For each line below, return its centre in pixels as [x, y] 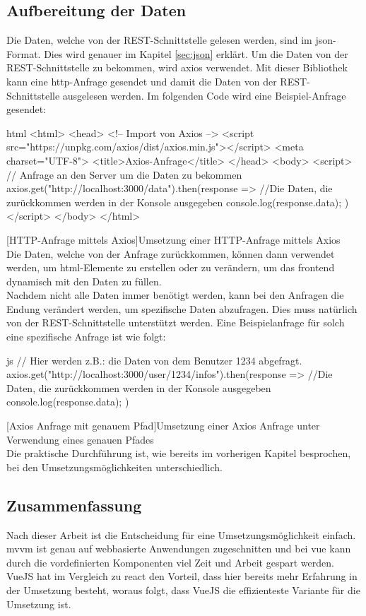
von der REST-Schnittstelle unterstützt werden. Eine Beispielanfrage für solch [176, 322]
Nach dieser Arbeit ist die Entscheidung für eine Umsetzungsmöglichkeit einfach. [181, 534]
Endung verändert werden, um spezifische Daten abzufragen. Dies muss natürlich [182, 308]
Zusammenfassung [74, 505]
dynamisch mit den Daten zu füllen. [84, 281]
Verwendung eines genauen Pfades [80, 439]
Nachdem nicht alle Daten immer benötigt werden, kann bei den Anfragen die [175, 295]
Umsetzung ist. [39, 604]
